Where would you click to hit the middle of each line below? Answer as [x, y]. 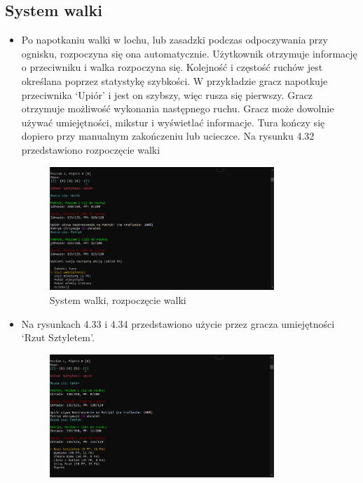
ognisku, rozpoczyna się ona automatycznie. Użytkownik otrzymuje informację [189, 53]
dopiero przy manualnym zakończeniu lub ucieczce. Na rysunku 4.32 [168, 136]
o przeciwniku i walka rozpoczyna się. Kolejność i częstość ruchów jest [172, 67]
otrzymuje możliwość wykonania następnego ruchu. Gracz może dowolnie [178, 108]
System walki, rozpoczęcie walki [118, 300]
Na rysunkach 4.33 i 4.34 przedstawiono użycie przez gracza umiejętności [178, 323]
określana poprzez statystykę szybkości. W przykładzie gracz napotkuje [174, 80]
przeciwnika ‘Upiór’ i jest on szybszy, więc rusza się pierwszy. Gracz [167, 94]
